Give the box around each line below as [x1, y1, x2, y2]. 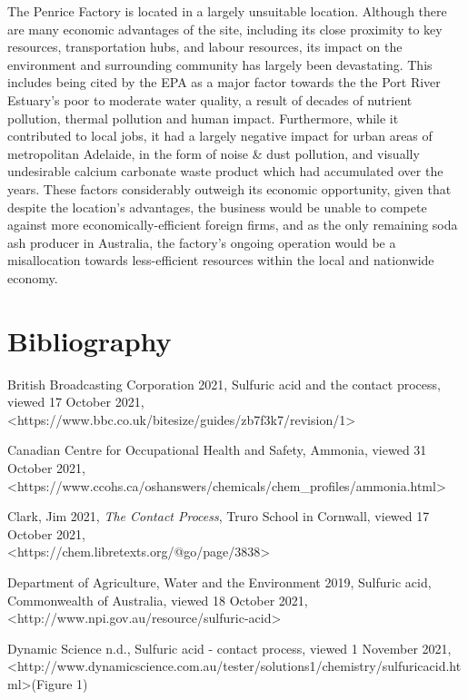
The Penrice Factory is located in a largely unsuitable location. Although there [7, 2, 447, 20]
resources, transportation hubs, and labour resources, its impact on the [7, 37, 403, 56]
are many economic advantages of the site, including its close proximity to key [7, 19, 443, 38]
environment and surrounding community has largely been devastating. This [7, 54, 433, 74]
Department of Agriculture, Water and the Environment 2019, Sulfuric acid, [7, 572, 432, 591]
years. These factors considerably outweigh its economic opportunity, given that [7, 179, 452, 198]
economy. [7, 268, 58, 287]
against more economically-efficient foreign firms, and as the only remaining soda [7, 215, 458, 234]
